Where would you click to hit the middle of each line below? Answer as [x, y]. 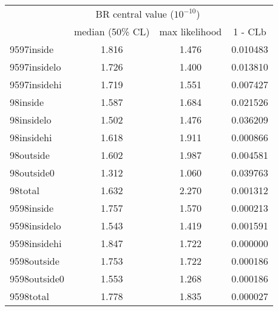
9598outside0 [37, 278]
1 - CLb [250, 31]
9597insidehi [36, 84]
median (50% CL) [112, 31]
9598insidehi [36, 243]
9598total [29, 296]
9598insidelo [36, 225]
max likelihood [191, 31]
